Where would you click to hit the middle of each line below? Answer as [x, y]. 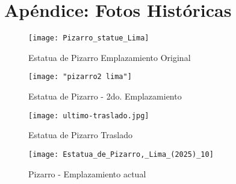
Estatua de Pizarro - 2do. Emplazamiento [105, 96]
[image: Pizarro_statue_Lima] [89, 38]
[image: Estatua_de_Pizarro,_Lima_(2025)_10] [121, 154]
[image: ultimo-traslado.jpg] [89, 116]
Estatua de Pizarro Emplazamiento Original [110, 57]
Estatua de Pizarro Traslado [80, 135]
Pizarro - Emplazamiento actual [87, 173]
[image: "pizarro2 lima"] [80, 77]
